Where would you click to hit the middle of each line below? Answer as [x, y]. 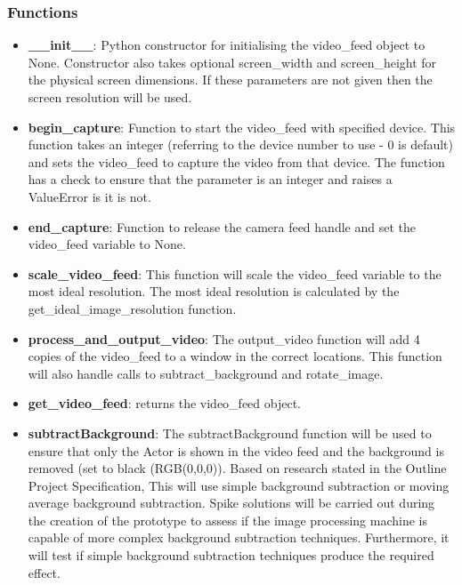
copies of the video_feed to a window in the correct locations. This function [235, 356]
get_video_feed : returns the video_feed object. [165, 403]
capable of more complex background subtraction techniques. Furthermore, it [239, 537]
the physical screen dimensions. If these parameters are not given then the [230, 80]
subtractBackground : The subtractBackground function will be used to [230, 433]
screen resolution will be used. [110, 97]
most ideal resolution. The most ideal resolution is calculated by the [214, 291]
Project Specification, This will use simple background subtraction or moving [239, 485]
